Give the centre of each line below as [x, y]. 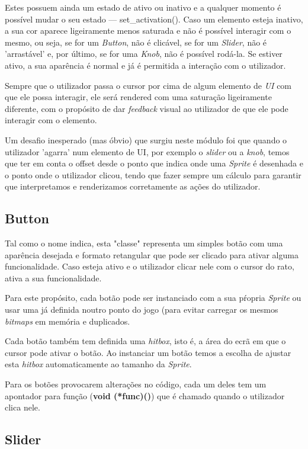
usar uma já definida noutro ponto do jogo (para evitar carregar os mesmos [142, 310]
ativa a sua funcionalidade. [53, 278]
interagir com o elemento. [51, 120]
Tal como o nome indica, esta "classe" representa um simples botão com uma [144, 243]
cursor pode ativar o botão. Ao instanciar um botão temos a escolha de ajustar [148, 352]
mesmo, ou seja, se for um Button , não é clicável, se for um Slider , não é [136, 42]
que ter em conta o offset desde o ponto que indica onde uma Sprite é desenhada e [154, 163]
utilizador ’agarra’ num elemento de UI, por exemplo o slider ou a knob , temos [147, 151]
